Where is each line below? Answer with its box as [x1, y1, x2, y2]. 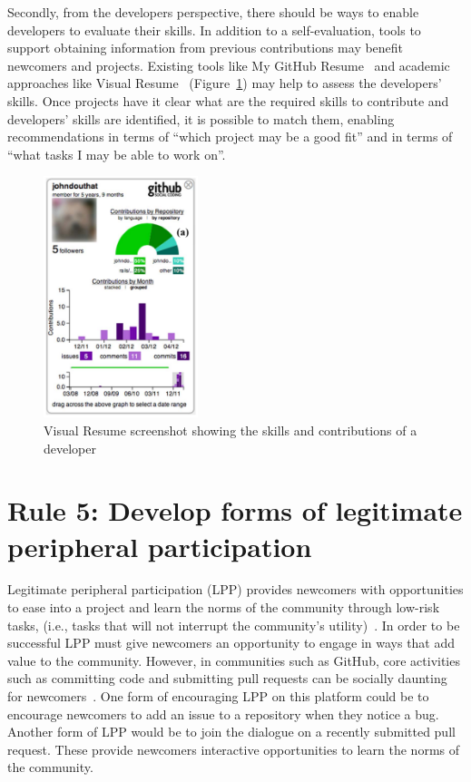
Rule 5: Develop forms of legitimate [7, 492, 463, 529]
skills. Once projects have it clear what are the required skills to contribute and [7, 91, 449, 110]
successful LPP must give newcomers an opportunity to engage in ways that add [7, 633, 456, 652]
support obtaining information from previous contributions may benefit [7, 38, 404, 57]
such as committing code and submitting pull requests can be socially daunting [7, 669, 447, 688]
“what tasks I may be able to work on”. [7, 144, 226, 163]
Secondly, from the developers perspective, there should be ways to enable [7, 3, 419, 21]
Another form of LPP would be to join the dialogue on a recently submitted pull [7, 722, 456, 741]
